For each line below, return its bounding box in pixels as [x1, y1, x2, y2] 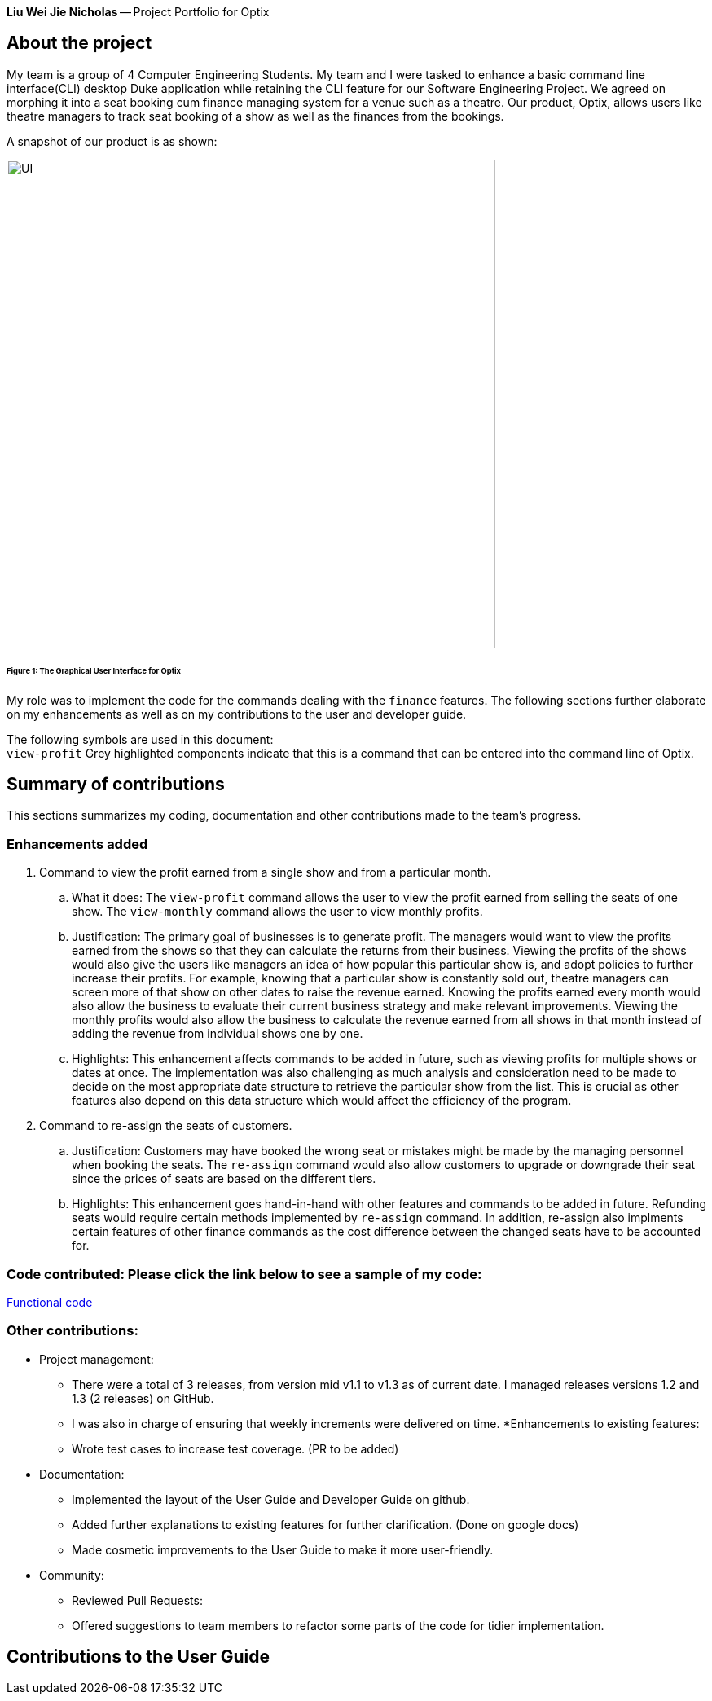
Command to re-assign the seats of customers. [39, 1119, 292, 1133]
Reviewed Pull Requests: [72, 1593, 203, 1607]
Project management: [39, 1352, 154, 1366]
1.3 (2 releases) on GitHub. [72, 1391, 214, 1405]
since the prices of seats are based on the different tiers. [72, 1171, 376, 1186]
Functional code [7, 1294, 93, 1309]
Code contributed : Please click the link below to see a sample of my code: [7, 1265, 482, 1282]
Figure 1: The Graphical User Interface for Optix [7, 666, 182, 675]
